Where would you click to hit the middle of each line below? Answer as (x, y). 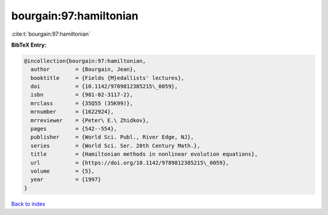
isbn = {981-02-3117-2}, (82, 95)
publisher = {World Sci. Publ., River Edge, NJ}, (112, 137)
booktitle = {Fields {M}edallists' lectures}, (108, 78)
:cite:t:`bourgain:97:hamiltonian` (51, 34)
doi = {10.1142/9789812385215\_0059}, (104, 87)
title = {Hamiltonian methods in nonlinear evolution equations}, (144, 154)
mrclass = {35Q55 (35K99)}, (82, 103)
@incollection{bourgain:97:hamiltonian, (85, 61)
